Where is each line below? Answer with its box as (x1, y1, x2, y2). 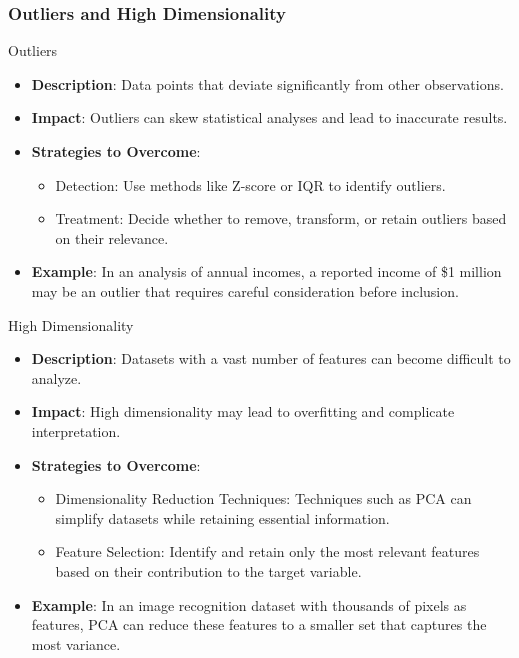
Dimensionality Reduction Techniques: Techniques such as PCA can (55, 488, 472, 509)
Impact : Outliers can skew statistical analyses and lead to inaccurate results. (31, 107, 508, 128)
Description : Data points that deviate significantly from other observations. (31, 73, 504, 94)
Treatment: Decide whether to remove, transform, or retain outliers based (55, 208, 507, 229)
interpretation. (31, 420, 121, 441)
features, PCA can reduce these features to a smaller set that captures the (31, 614, 487, 635)
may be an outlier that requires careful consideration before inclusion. (31, 280, 459, 301)
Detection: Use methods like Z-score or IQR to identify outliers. (55, 174, 446, 195)
